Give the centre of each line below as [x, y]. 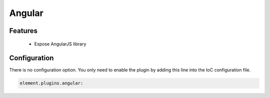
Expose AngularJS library [60, 44]
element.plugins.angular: [51, 83]
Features [23, 31]
